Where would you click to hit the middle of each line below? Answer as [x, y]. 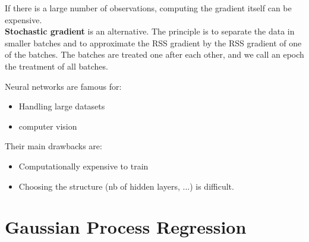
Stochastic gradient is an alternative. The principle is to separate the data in [150, 31]
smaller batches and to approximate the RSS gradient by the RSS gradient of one [153, 43]
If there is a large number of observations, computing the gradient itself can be [148, 8]
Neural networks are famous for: [63, 86]
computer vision [48, 126]
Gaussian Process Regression [126, 227]
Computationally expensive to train [83, 166]
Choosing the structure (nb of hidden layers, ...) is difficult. [126, 186]
